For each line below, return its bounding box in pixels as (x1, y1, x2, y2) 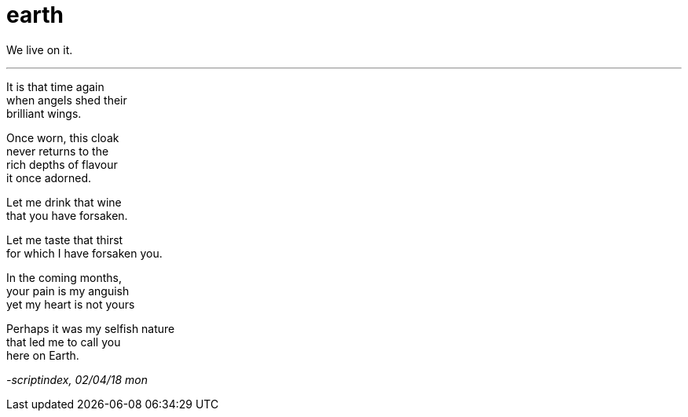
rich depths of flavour (6, 157, 118, 171)
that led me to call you (6, 335, 121, 349)
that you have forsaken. (6, 208, 128, 222)
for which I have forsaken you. (6, 246, 163, 260)
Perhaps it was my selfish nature (6, 321, 175, 335)
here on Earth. (6, 348, 79, 362)
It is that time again (6, 79, 104, 93)
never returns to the (6, 144, 109, 158)
